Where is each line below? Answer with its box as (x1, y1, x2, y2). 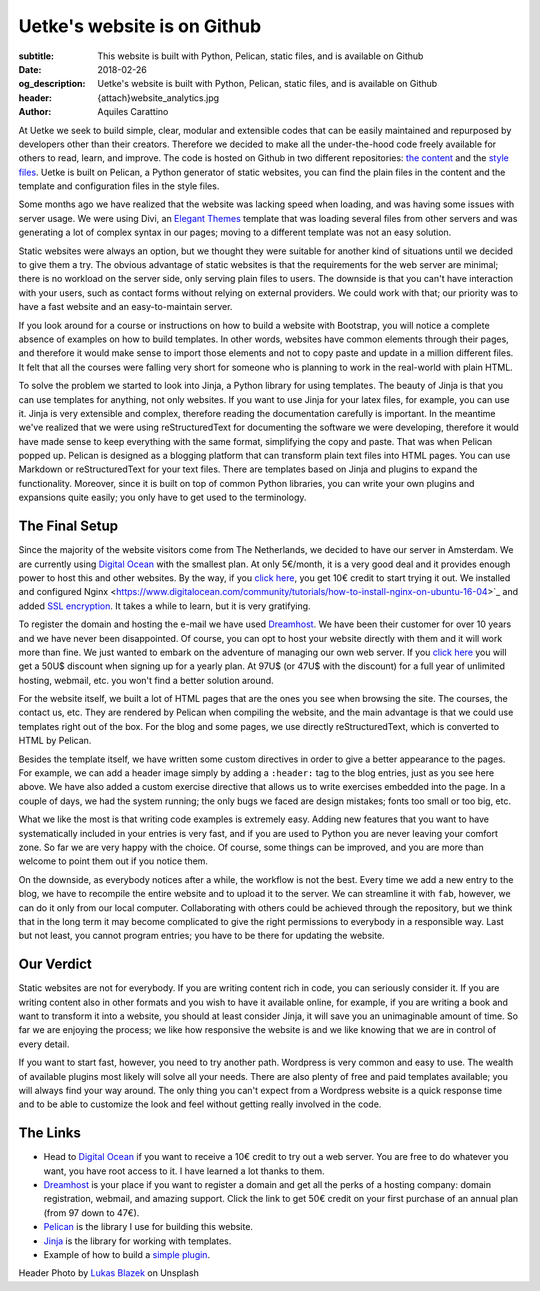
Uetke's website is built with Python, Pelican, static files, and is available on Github (97, 78, 438, 90)
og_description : (18, 78, 86, 90)
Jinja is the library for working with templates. (43, 1235, 232, 1247)
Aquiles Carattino (97, 106, 169, 118)
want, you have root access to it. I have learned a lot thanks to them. (43, 1165, 325, 1177)
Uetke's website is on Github (18, 15, 262, 37)
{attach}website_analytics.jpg (97, 91, 220, 104)
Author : (18, 106, 52, 118)
